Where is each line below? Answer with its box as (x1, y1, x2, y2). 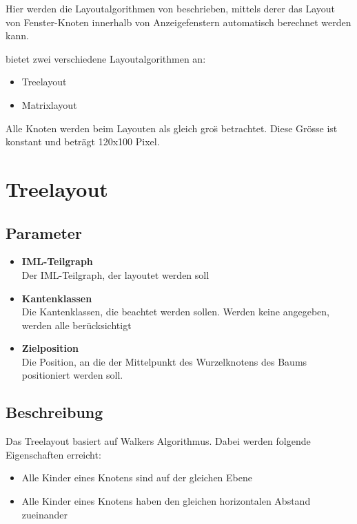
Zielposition (21, 341, 79, 355)
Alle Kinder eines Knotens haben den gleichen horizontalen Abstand (21, 494, 311, 508)
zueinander (21, 507, 68, 521)
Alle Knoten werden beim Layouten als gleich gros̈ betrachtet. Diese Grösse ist (6, 120, 338, 135)
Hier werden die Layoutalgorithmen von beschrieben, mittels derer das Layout (6, 1, 336, 15)
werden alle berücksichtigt (21, 317, 132, 332)
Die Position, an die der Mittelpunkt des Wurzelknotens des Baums (21, 354, 307, 368)
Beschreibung (6, 401, 103, 423)
